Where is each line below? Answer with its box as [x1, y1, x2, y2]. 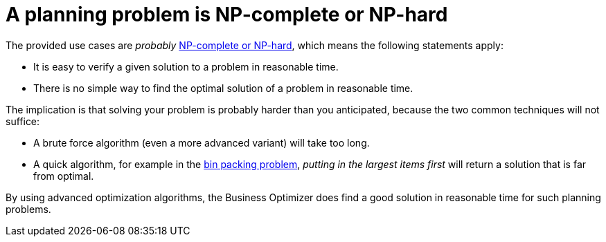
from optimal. [33, 169, 94, 182]
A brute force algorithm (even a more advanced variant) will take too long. [33, 136, 370, 149]
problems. [6, 203, 51, 215]
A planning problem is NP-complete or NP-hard [6, 3, 448, 26]
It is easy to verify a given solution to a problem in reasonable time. [33, 60, 339, 73]
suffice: [6, 115, 40, 127]
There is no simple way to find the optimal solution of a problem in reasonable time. [33, 82, 413, 94]
